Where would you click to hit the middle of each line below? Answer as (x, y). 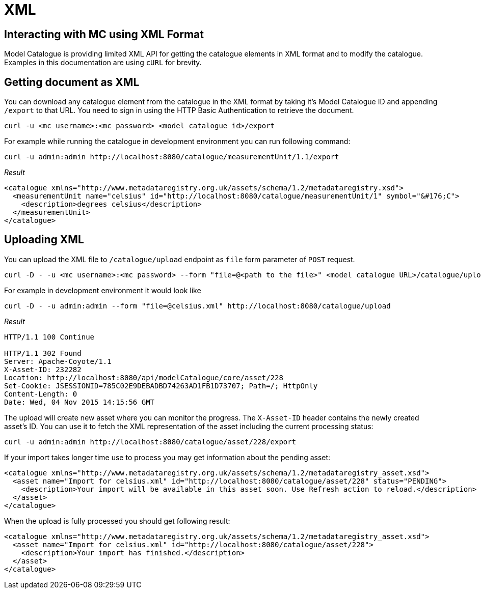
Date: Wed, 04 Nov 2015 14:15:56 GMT (79, 402)
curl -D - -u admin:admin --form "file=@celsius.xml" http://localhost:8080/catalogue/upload (197, 306)
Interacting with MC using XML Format (104, 34)
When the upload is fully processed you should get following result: (117, 521)
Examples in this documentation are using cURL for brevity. (103, 63)
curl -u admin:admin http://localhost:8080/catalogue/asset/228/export (150, 442)
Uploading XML (44, 240)
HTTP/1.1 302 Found (43, 353)
